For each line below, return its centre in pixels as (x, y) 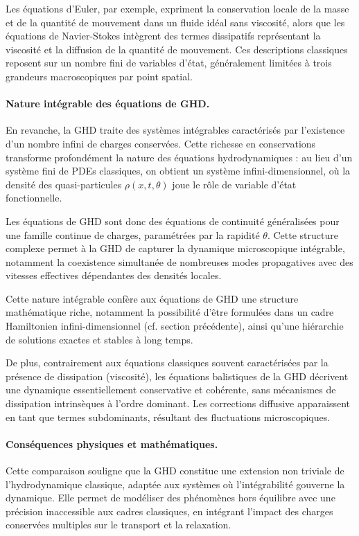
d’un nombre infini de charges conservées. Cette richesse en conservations (161, 143)
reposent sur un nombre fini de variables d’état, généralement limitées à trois (169, 63)
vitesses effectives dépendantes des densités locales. (114, 275)
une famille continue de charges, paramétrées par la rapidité (133, 234)
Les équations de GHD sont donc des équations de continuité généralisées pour (173, 221)
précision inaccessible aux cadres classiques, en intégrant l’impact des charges (169, 511)
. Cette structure (303, 234)
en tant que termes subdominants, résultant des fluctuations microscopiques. (168, 417)
